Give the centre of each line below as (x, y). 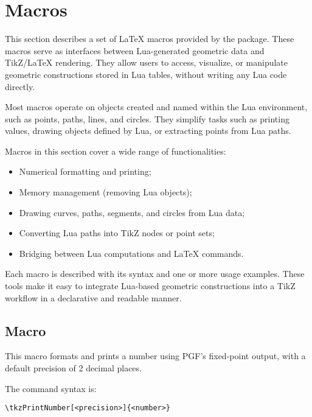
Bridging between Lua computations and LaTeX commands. (131, 253)
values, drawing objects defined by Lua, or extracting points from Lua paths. (148, 131)
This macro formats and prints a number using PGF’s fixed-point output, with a (155, 356)
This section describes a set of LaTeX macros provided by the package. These (150, 39)
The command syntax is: (51, 388)
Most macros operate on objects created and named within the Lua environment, (156, 107)
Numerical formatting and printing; (85, 171)
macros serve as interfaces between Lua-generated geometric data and (135, 50)
